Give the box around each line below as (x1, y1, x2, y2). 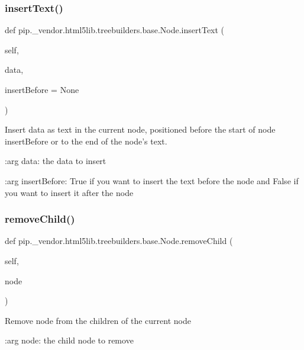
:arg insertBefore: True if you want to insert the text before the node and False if (5, 174, 299, 187)
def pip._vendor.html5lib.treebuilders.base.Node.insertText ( (5, 24, 225, 36)
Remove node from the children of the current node (5, 314, 191, 326)
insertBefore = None (5, 84, 79, 95)
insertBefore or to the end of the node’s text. (5, 134, 167, 147)
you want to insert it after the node (5, 186, 134, 198)
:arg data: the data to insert (5, 155, 106, 167)
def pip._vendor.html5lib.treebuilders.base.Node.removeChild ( (5, 235, 233, 247)
